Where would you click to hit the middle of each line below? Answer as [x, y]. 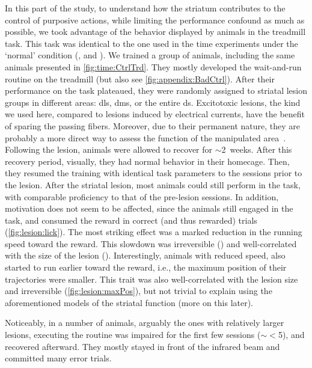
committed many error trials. [58, 358]
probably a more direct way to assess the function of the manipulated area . [145, 137]
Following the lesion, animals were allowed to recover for [109, 149]
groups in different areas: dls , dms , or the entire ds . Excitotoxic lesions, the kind [153, 102]
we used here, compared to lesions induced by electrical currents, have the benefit [155, 114]
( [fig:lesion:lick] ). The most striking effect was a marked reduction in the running [154, 232]
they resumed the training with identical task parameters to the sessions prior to [154, 173]
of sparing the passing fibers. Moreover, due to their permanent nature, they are [153, 125]
